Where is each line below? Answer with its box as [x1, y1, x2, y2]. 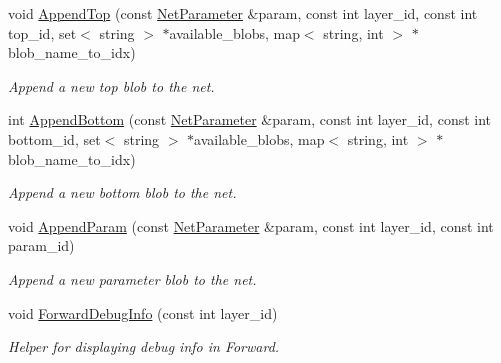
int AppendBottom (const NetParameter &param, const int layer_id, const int [8, 109, 492, 130]
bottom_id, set [8, 128, 101, 149]
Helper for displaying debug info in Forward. [8, 336, 280, 357]
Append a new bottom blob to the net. [8, 182, 237, 203]
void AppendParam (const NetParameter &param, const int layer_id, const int [8, 215, 494, 236]
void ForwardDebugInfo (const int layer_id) [8, 302, 278, 323]
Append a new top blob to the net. [8, 75, 215, 96]
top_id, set [8, 22, 77, 43]
